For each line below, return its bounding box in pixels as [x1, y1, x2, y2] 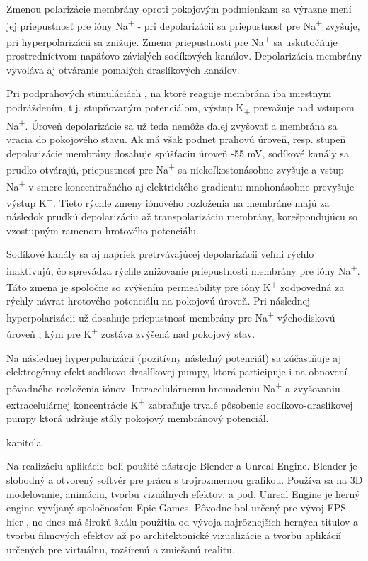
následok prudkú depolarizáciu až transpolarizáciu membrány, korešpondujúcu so [6, 209, 358, 224]
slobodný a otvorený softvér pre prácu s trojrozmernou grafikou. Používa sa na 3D [6, 472, 363, 487]
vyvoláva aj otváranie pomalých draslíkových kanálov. [6, 62, 240, 76]
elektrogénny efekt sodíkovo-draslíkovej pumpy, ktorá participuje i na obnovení [6, 364, 347, 379]
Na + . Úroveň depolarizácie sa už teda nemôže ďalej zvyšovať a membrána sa [6, 116, 338, 132]
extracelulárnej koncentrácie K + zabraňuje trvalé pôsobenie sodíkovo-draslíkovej [6, 395, 353, 412]
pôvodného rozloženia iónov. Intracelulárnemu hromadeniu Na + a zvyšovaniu [6, 378, 340, 395]
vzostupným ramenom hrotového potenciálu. [6, 222, 200, 237]
